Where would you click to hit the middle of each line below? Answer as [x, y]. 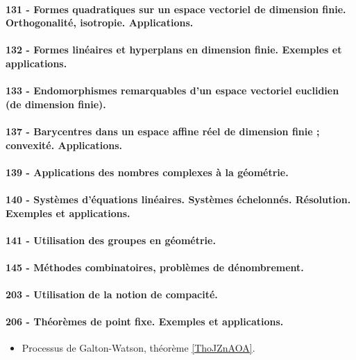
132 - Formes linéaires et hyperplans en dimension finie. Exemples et [174, 50]
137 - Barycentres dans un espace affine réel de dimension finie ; [163, 131]
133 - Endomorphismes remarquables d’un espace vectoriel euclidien [172, 91]
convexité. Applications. [64, 145]
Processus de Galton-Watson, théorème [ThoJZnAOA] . [138, 348]
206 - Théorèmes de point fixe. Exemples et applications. [145, 322]
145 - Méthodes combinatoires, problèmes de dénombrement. [155, 267]
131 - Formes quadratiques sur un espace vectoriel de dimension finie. [176, 9]
